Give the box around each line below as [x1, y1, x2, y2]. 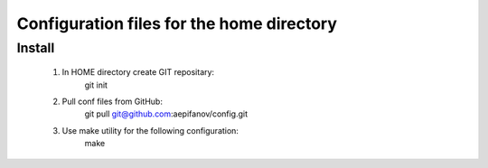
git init [84, 79, 108, 90]
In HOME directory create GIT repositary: [61, 67, 215, 78]
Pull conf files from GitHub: [61, 96, 163, 107]
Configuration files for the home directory [16, 14, 338, 33]
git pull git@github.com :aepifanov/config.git [84, 108, 249, 119]
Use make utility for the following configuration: [61, 125, 239, 135]
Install [16, 40, 55, 56]
